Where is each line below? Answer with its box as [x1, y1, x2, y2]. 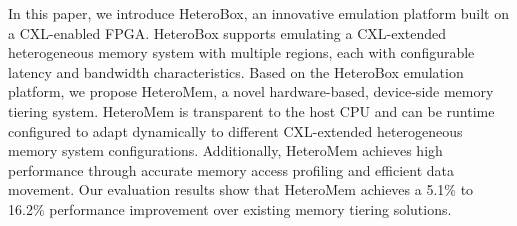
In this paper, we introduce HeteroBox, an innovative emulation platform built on [8, 3, 509, 23]
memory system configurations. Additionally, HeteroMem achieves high [8, 140, 443, 161]
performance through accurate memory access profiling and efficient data [8, 159, 455, 180]
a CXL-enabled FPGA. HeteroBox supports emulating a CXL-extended [8, 22, 447, 43]
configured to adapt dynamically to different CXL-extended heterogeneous [8, 120, 463, 141]
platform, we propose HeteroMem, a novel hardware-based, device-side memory [8, 81, 494, 102]
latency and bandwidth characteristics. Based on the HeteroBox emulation [8, 61, 464, 82]
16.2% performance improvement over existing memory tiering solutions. [8, 198, 452, 219]
